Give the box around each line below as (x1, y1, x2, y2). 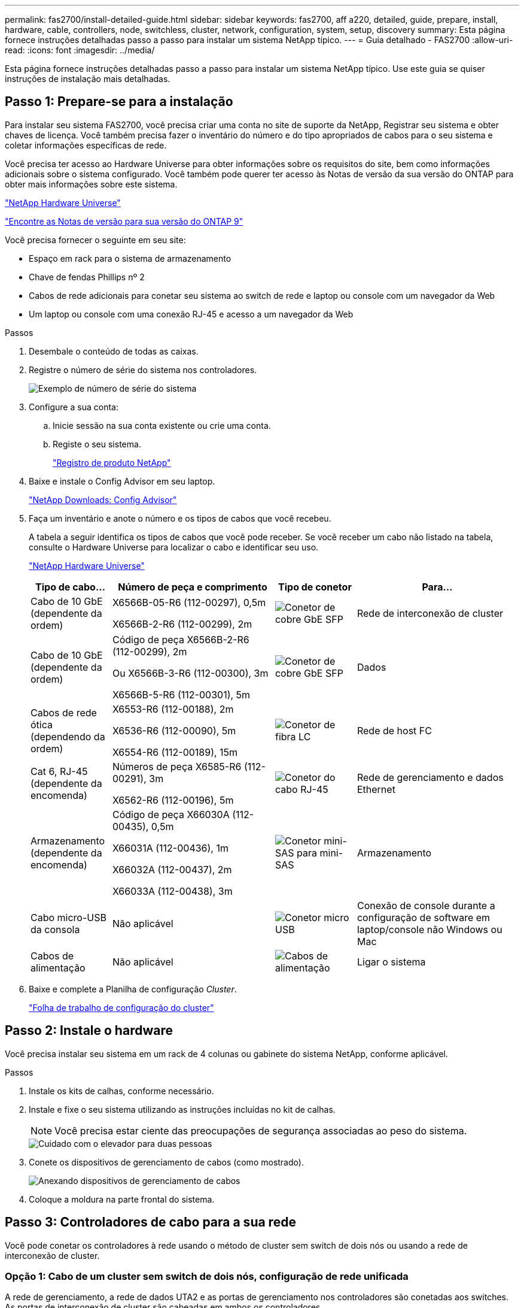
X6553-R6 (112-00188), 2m (112, 703, 234, 715)
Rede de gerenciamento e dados (357, 771, 504, 783)
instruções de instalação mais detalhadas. (5, 74, 170, 84)
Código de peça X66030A (112, 808, 230, 820)
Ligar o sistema (357, 955, 426, 968)
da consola (31, 923, 80, 935)
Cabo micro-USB (31, 911, 106, 924)
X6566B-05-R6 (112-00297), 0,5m (112, 596, 266, 608)
